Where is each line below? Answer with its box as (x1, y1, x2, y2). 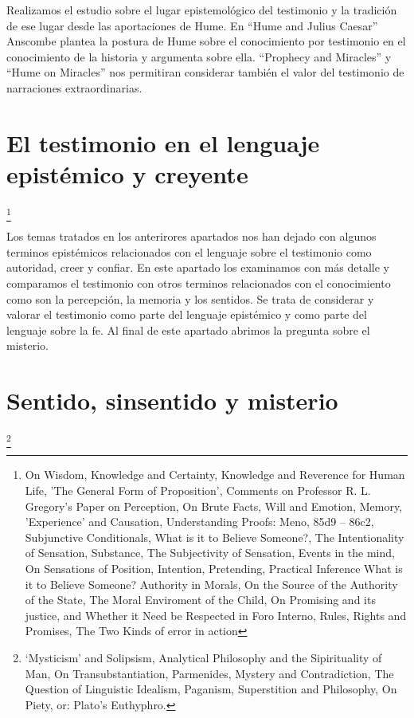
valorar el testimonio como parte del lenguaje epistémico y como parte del (6, 306, 367, 323)
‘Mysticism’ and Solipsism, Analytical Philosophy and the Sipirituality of (25, 649, 382, 665)
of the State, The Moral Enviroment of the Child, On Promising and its (25, 591, 376, 608)
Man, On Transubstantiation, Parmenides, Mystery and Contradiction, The (25, 665, 394, 681)
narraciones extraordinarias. (6, 79, 143, 96)
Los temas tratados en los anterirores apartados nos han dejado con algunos (6, 228, 377, 245)
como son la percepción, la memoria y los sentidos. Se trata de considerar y (6, 290, 374, 307)
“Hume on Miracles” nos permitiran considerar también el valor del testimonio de (6, 64, 404, 80)
